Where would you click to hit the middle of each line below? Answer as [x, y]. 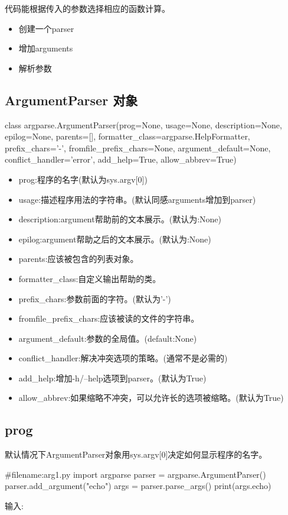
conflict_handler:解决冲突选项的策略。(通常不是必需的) [123, 358]
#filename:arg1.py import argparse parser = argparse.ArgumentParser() [135, 474]
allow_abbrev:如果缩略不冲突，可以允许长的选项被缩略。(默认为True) [151, 398]
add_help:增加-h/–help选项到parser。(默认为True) [112, 378]
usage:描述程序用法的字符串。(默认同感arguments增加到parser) [137, 199]
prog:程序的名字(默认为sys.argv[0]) [83, 179]
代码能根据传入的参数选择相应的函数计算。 [87, 8]
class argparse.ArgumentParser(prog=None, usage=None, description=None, [143, 124]
